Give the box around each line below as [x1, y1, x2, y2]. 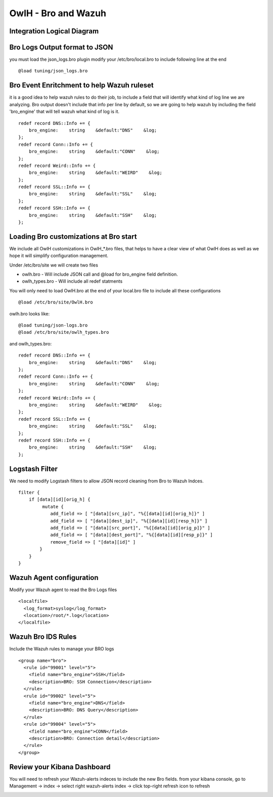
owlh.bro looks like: [9, 311, 50, 317]
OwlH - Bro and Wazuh [9, 8, 106, 19]
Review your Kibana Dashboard [9, 763, 111, 771]
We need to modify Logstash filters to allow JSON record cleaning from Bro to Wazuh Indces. [9, 478, 204, 484]
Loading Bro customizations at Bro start [9, 232, 137, 241]
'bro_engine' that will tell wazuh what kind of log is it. [9, 109, 120, 115]
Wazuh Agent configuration [9, 573, 99, 582]
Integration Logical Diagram [9, 27, 99, 35]
